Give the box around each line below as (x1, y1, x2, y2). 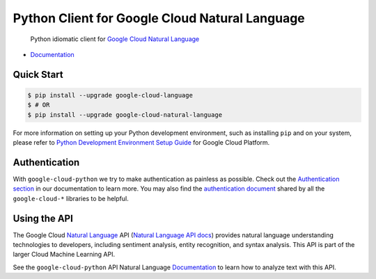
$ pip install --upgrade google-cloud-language (27, 91, 193, 99)
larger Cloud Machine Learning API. (13, 250, 116, 259)
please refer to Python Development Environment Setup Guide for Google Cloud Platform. (13, 138, 270, 147)
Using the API (13, 212, 73, 224)
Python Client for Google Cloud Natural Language (13, 10, 306, 26)
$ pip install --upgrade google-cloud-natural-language (27, 111, 223, 118)
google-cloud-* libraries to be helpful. (13, 194, 129, 202)
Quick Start (13, 68, 63, 80)
